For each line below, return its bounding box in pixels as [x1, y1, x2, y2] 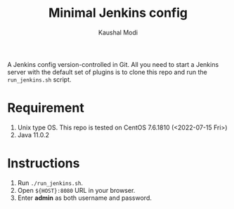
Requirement [7, 100, 84, 116]
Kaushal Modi [98, 28, 138, 37]
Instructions [7, 156, 80, 172]
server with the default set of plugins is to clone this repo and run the [7, 68, 207, 76]
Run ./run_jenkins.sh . [17, 178, 83, 187]
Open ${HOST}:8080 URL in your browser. [17, 186, 136, 194]
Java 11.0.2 [17, 130, 50, 139]
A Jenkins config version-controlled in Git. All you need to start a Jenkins [7, 60, 219, 68]
